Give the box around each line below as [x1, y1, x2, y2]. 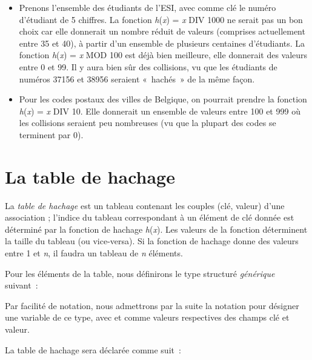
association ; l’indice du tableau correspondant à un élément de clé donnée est [5, 211, 294, 224]
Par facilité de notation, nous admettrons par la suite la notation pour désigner [5, 299, 299, 312]
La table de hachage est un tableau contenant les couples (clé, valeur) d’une [5, 199, 285, 212]
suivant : [5, 279, 38, 292]
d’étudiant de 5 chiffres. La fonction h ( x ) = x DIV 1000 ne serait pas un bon [19, 13, 303, 25]
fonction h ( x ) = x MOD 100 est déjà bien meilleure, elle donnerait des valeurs [19, 48, 308, 61]
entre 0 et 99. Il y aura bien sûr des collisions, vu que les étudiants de [19, 60, 277, 73]
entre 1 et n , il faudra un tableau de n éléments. [5, 247, 183, 259]
